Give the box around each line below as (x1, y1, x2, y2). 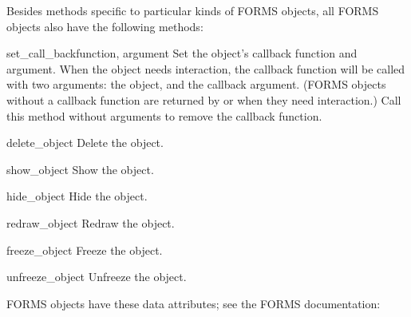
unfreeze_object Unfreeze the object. (6, 268, 187, 285)
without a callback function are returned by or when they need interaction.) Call (6, 91, 401, 108)
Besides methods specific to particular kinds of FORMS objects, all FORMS (6, 2, 379, 18)
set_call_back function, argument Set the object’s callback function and (6, 45, 358, 61)
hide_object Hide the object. (6, 188, 148, 204)
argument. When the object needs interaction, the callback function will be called (6, 60, 405, 77)
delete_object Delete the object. (6, 134, 164, 151)
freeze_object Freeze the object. (6, 241, 163, 258)
